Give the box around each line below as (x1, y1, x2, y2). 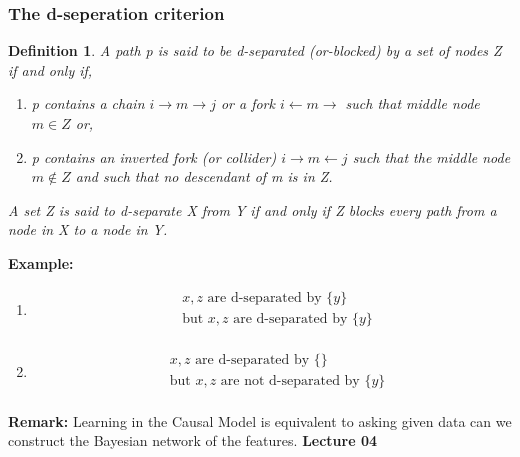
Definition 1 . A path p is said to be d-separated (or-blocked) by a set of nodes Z (8, 40, 502, 61)
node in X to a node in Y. (8, 219, 168, 240)
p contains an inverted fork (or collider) (31, 146, 277, 167)
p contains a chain (31, 93, 145, 114)
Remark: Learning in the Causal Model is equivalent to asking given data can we (8, 410, 512, 431)
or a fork (220, 93, 275, 114)
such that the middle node (352, 146, 511, 167)
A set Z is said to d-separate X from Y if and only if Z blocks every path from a (8, 199, 497, 220)
